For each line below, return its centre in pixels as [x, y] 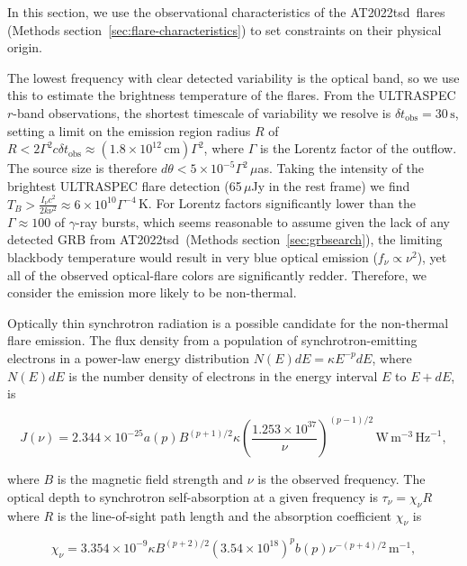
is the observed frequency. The [341, 479]
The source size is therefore [82, 168]
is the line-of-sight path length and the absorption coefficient [225, 515]
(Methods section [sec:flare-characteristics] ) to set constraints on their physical [225, 29]
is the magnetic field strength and [150, 479]
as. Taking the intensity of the [341, 168]
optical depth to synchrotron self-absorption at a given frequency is [193, 496]
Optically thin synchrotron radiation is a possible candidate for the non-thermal [228, 322]
